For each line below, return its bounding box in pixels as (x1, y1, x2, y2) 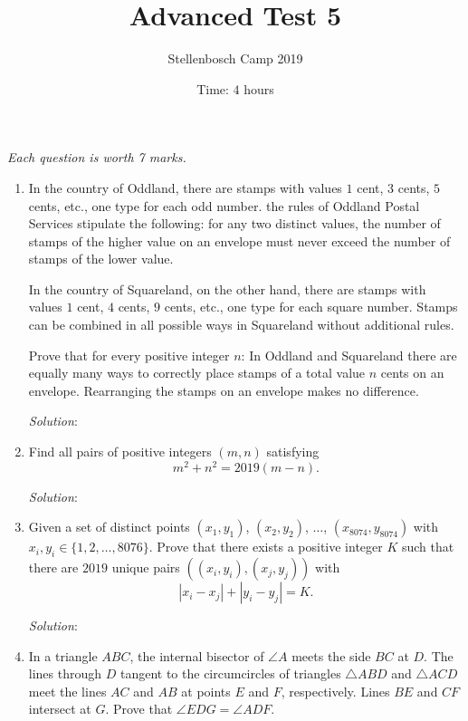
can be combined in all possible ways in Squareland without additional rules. (28, 315, 454, 334)
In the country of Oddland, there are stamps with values (28, 178, 342, 197)
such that (401, 537, 454, 556)
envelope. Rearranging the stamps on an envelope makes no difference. (28, 380, 419, 399)
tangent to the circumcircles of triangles (119, 664, 341, 683)
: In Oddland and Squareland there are (241, 345, 457, 364)
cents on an (380, 363, 444, 382)
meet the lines (28, 681, 107, 700)
